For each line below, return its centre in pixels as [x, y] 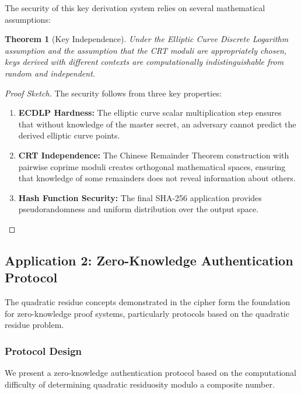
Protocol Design [43, 350]
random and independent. [50, 73]
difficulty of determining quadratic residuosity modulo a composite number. [140, 384]
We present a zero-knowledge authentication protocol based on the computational [150, 373]
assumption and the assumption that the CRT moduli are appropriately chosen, [146, 50]
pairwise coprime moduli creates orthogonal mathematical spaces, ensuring [152, 166]
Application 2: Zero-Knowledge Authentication [149, 260]
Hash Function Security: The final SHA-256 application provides [140, 197]
